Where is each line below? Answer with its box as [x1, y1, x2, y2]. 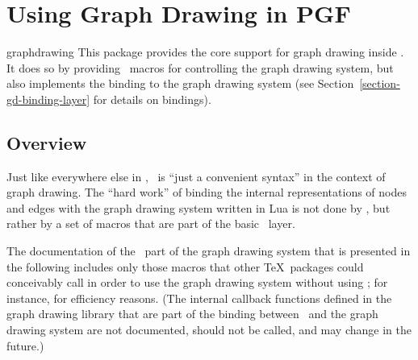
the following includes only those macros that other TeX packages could [6, 258, 364, 275]
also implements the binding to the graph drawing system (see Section [6, 75, 354, 92]
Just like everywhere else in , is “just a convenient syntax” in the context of [6, 168, 386, 184]
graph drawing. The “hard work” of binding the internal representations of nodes [6, 184, 408, 201]
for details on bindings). [93, 90, 211, 107]
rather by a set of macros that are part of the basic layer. [6, 215, 295, 232]
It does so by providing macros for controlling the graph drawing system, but [6, 59, 394, 76]
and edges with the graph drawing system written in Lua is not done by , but [6, 199, 391, 216]
